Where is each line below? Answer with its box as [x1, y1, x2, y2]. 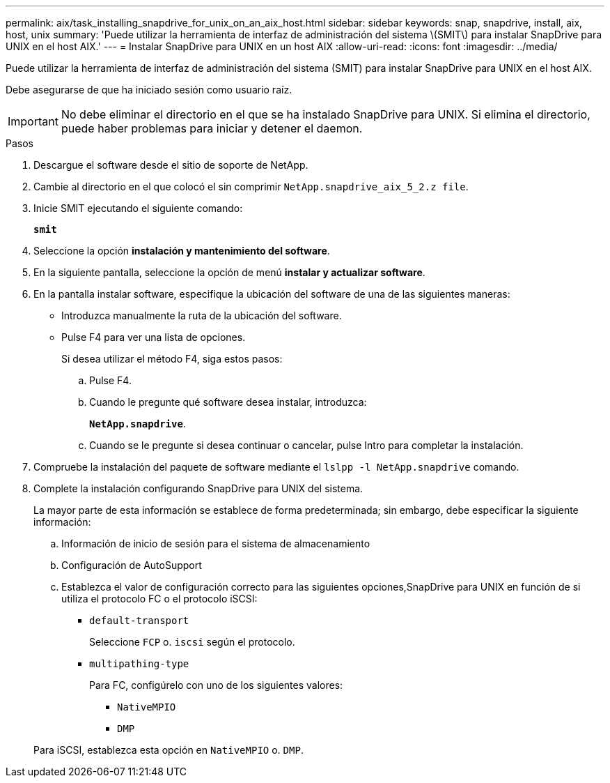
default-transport [89, 615, 189, 626]
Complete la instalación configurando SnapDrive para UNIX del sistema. [33, 482, 363, 494]
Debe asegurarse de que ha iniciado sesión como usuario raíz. [6, 84, 292, 96]
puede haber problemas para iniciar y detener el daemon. [61, 121, 363, 135]
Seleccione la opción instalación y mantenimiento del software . [33, 245, 330, 257]
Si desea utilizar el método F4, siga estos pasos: [61, 353, 283, 365]
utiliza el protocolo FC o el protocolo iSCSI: [61, 593, 258, 605]
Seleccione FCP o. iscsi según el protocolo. [89, 636, 295, 648]
